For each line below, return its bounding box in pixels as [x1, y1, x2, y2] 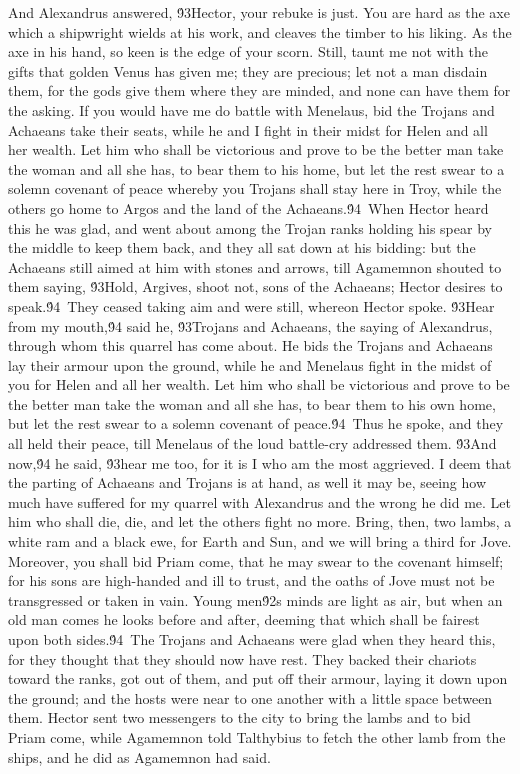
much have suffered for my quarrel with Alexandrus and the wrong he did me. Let [8, 491, 512, 512]
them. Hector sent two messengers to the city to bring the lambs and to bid [8, 707, 471, 728]
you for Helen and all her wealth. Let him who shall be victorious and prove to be [8, 374, 510, 395]
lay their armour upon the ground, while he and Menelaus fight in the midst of [8, 354, 492, 375]
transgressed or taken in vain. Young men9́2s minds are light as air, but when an [8, 589, 503, 610]
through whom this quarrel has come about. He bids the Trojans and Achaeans [8, 335, 493, 356]
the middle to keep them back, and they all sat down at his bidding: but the [8, 237, 476, 258]
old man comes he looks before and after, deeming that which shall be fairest [8, 609, 480, 630]
